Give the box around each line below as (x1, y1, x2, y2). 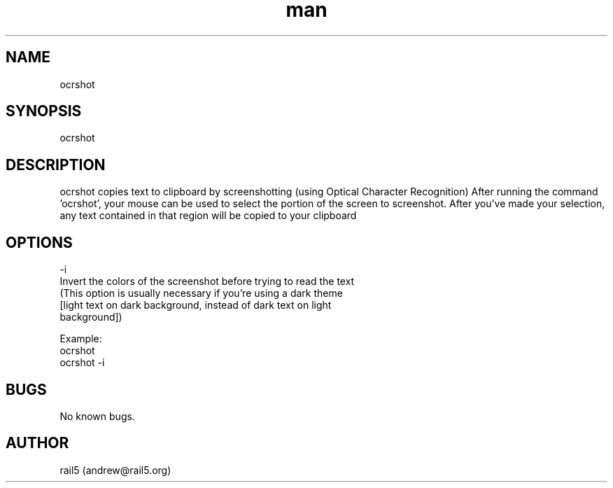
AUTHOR (6, 434, 69, 452)
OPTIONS (6, 233, 73, 251)
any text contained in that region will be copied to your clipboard (59, 209, 357, 222)
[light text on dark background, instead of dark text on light (59, 299, 332, 312)
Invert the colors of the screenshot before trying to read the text (59, 275, 355, 288)
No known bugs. (59, 410, 135, 422)
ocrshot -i (59, 356, 105, 369)
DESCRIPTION (6, 155, 106, 174)
